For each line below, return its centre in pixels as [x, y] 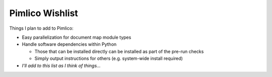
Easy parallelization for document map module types [77, 37]
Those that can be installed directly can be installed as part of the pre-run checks [119, 51]
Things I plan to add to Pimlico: [41, 28]
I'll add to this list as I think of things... [61, 65]
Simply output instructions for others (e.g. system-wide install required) [109, 58]
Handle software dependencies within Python [69, 44]
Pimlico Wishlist [44, 13]
